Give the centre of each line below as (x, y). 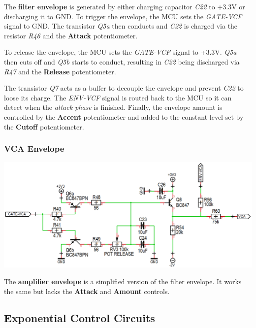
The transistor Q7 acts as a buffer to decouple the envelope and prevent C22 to (124, 88)
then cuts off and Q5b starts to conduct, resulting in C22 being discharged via (122, 61)
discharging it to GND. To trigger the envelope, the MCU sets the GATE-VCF (123, 16)
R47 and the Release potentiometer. (60, 71)
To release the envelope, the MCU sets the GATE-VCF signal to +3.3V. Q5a (120, 52)
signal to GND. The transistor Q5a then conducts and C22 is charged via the (121, 26)
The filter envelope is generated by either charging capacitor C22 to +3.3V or (125, 6)
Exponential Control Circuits (80, 317)
